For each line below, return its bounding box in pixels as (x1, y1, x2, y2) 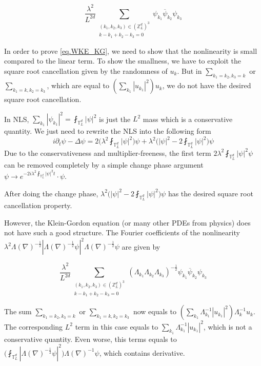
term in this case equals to (75, 321, 158, 332)
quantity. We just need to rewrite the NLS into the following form (4, 126, 211, 136)
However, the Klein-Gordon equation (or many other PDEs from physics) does (4, 217, 251, 228)
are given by (122, 241, 160, 252)
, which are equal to (47, 80, 109, 91)
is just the (98, 113, 131, 124)
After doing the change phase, (4, 188, 98, 198)
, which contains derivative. (99, 347, 185, 358)
